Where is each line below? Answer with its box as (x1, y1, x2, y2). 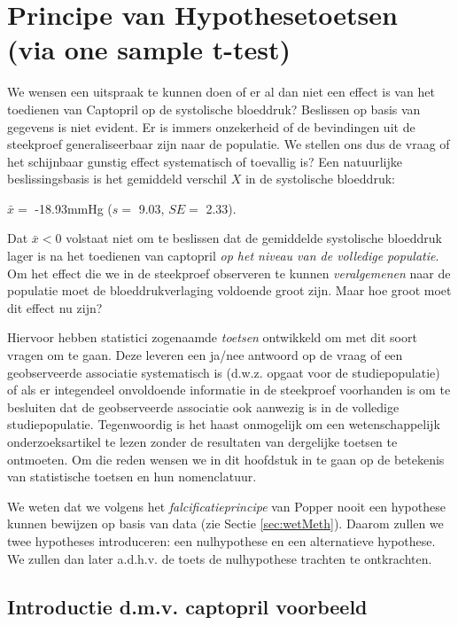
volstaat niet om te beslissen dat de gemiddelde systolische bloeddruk (66, 229, 442, 247)
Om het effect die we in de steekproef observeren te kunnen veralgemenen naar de (7, 263, 451, 282)
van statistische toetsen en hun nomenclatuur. (7, 467, 257, 486)
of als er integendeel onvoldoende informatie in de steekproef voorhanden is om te (7, 380, 451, 399)
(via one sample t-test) (7, 31, 291, 67)
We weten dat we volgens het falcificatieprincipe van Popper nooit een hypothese (7, 496, 446, 515)
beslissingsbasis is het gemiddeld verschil (7, 169, 227, 188)
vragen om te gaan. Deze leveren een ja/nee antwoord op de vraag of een (7, 346, 403, 364)
